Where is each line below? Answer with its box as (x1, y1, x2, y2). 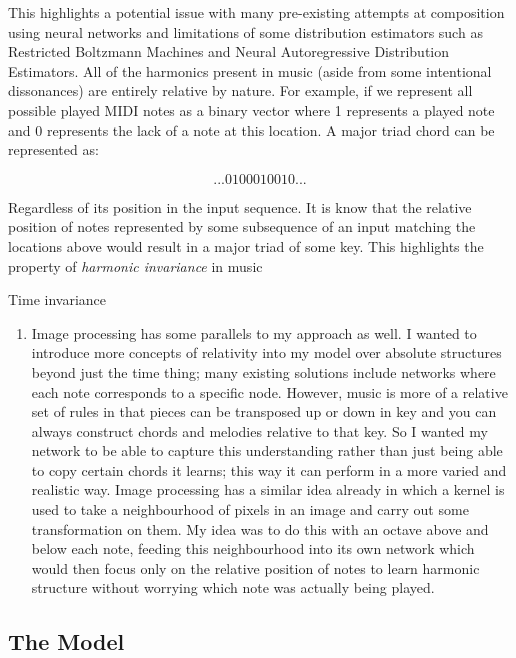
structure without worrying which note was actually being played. (31, 577, 435, 598)
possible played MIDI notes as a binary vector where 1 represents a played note (8, 99, 495, 120)
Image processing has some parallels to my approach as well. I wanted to (31, 322, 477, 343)
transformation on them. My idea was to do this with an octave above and (31, 518, 489, 539)
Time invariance (8, 289, 107, 310)
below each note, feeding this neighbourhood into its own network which (31, 538, 475, 559)
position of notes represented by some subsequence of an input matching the (8, 216, 476, 237)
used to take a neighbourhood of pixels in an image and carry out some (31, 499, 469, 520)
